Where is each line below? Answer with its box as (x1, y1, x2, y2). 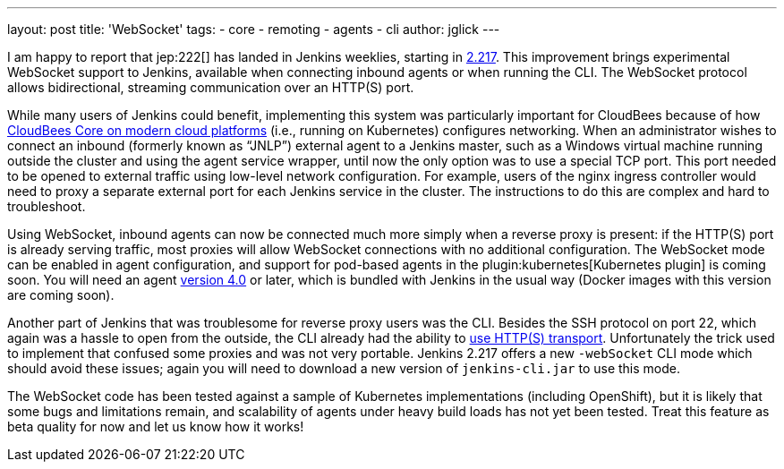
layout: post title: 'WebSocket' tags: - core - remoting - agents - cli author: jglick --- (7, 21, 500, 37)
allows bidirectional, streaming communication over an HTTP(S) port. (7, 80, 414, 95)
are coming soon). (7, 287, 115, 303)
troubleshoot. (7, 199, 86, 214)
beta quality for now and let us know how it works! (7, 419, 304, 434)
